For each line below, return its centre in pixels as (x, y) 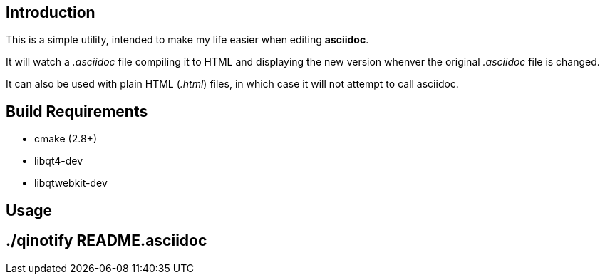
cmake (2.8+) (66, 139)
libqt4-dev (59, 161)
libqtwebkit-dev (71, 183)
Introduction (51, 12)
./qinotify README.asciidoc (107, 241)
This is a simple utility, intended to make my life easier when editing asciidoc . (187, 40)
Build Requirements (77, 111)
